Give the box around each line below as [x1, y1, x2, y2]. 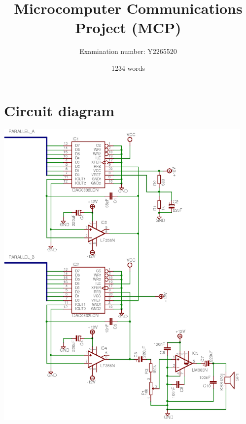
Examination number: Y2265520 [79, 46, 177, 56]
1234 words [111, 62, 145, 73]
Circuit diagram [4, 100, 115, 120]
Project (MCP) [75, 17, 181, 38]
